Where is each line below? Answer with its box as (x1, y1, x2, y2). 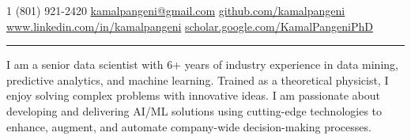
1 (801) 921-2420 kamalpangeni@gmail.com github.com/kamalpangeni (6, 2, 345, 18)
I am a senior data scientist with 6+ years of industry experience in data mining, (6, 56, 398, 73)
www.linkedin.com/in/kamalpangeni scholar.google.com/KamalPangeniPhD (6, 17, 373, 34)
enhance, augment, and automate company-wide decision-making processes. (6, 118, 371, 134)
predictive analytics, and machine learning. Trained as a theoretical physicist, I (6, 71, 389, 88)
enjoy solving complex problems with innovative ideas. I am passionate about (6, 87, 380, 104)
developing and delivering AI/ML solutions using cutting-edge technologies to (6, 102, 383, 119)
